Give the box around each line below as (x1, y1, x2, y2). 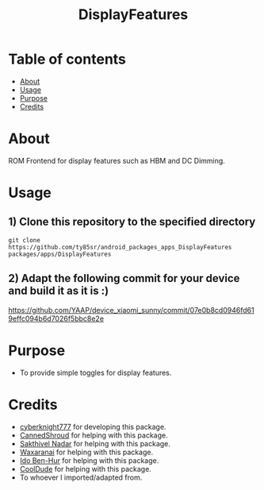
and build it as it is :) (8, 284, 109, 298)
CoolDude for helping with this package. (19, 464, 152, 473)
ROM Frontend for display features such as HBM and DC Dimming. (8, 156, 226, 165)
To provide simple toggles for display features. (19, 368, 172, 377)
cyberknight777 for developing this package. (19, 422, 166, 431)
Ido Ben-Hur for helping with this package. (19, 455, 159, 465)
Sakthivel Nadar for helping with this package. (19, 438, 170, 448)
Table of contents (8, 50, 127, 68)
